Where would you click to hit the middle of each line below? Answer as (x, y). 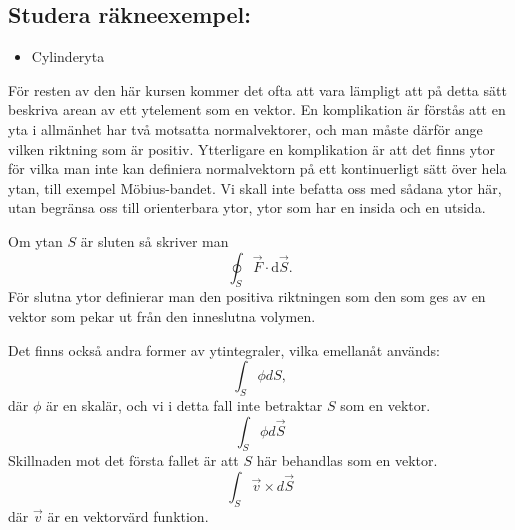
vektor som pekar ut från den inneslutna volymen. (162, 315)
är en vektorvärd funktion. (128, 515)
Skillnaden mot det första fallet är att (123, 460)
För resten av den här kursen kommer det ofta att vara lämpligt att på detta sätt (257, 89)
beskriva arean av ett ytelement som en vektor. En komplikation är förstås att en (257, 109)
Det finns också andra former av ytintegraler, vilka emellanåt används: (224, 349)
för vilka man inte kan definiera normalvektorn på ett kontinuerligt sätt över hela (257, 168)
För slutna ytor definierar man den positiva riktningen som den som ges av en (247, 296)
